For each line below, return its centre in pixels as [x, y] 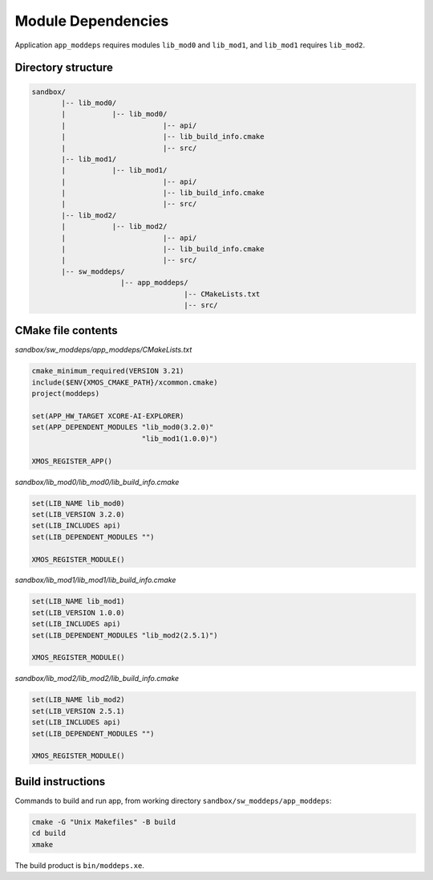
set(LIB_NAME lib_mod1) [79, 601]
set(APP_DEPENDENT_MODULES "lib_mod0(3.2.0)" [123, 427]
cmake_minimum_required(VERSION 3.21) [108, 371]
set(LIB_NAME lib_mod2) [79, 700]
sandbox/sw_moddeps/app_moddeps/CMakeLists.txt [103, 350]
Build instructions [60, 782]
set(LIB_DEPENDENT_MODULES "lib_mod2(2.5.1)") [125, 635]
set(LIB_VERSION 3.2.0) [79, 514]
